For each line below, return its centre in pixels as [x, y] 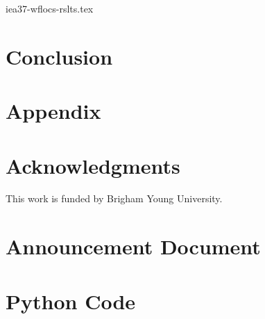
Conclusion [59, 56]
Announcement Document [133, 246]
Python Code [71, 301]
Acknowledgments [93, 165]
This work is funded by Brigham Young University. [114, 198]
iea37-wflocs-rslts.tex [50, 8]
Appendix [53, 111]
